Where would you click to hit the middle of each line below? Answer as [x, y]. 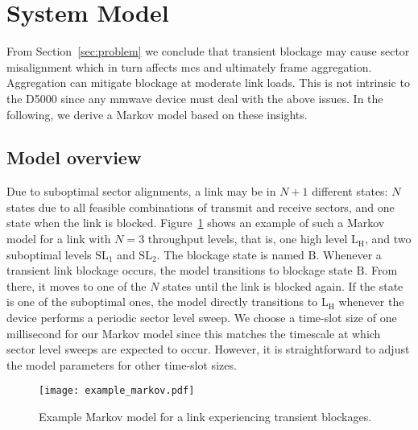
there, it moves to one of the [77, 285]
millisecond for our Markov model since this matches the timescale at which [194, 333]
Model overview [74, 157]
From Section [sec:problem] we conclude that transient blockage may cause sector [208, 51]
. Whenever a [349, 254]
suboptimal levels [49, 254]
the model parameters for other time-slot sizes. [122, 364]
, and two [388, 239]
